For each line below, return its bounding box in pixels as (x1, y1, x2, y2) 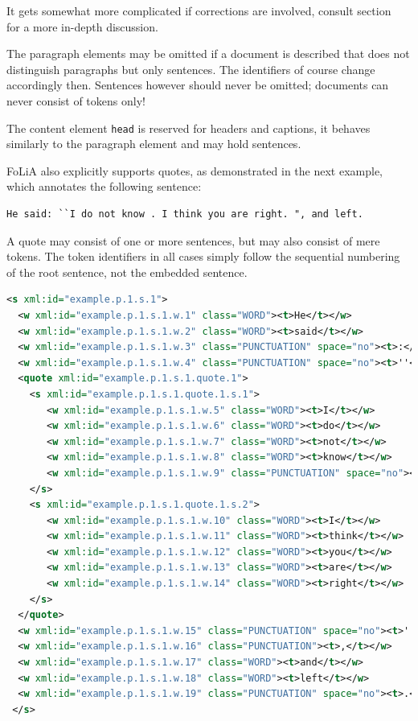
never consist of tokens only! (6, 92, 145, 109)
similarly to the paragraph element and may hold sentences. (6, 135, 301, 152)
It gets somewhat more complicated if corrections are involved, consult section (6, 2, 391, 19)
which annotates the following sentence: (6, 178, 202, 195)
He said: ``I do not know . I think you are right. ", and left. (6, 208, 363, 220)
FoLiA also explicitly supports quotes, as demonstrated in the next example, (6, 162, 383, 179)
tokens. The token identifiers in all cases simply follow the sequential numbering (6, 248, 400, 265)
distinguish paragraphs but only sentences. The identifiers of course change (6, 60, 375, 77)
